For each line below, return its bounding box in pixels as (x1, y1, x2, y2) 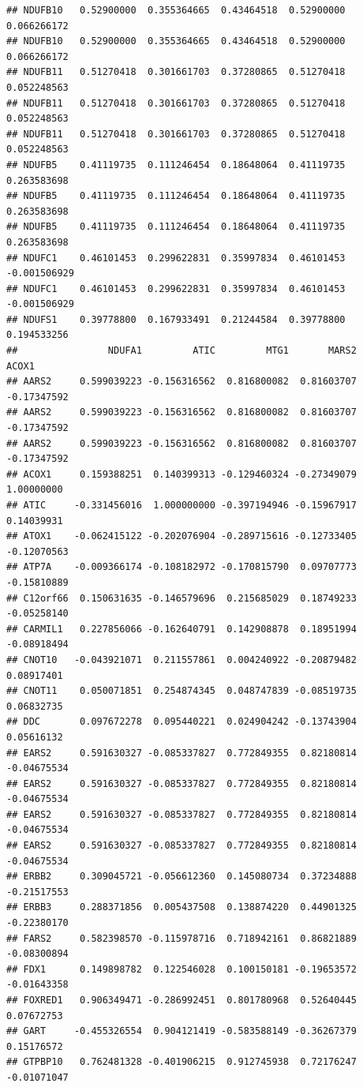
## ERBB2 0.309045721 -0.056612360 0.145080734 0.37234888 (6, 871, 357, 883)
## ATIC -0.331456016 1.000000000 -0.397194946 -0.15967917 (6, 500, 357, 511)
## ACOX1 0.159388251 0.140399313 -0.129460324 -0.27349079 (6, 468, 357, 480)
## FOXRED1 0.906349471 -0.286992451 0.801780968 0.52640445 (6, 995, 357, 1006)
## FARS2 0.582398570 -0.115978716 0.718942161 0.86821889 (6, 932, 357, 944)
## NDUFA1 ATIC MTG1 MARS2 (6, 345, 357, 357)
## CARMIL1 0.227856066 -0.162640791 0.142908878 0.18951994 (6, 623, 357, 635)
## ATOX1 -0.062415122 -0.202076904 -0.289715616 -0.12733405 (6, 530, 357, 542)
